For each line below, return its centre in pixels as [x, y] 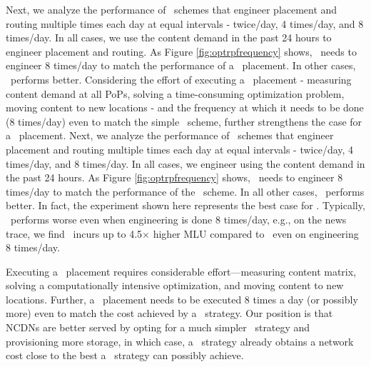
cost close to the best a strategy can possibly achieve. [125, 355]
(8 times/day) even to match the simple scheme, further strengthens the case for [184, 121]
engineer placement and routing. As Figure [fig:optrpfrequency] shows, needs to [181, 51]
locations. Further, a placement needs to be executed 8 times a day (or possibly [182, 299]
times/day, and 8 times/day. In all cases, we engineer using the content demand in [185, 163]
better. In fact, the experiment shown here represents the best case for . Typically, [185, 205]
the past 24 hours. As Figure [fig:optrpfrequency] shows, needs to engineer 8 [174, 177]
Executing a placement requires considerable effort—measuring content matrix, [181, 271]
